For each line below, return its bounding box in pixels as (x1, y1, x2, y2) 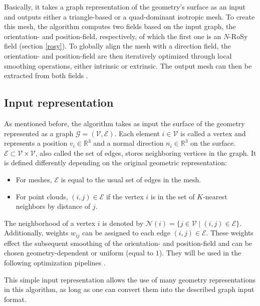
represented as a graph (4, 128, 74, 138)
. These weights (206, 227, 253, 238)
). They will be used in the (159, 247, 241, 258)
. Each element (114, 128, 160, 138)
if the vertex (106, 191, 144, 201)
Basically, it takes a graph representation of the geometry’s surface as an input (4, 2, 245, 12)
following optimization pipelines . (4, 257, 106, 267)
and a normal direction (93, 138, 164, 148)
